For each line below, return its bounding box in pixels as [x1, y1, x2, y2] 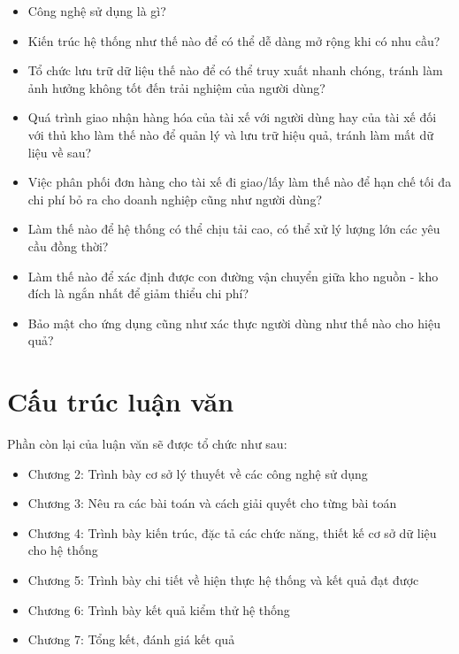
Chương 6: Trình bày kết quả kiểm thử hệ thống [27, 600, 290, 619]
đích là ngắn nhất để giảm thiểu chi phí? [27, 284, 249, 303]
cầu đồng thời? [27, 236, 109, 255]
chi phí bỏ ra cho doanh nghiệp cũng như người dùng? [27, 189, 323, 208]
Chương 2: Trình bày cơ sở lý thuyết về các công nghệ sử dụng [27, 464, 368, 482]
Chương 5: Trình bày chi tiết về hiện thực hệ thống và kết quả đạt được [27, 571, 419, 589]
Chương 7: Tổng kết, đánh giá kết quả [27, 630, 235, 649]
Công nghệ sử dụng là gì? [27, 2, 166, 19]
